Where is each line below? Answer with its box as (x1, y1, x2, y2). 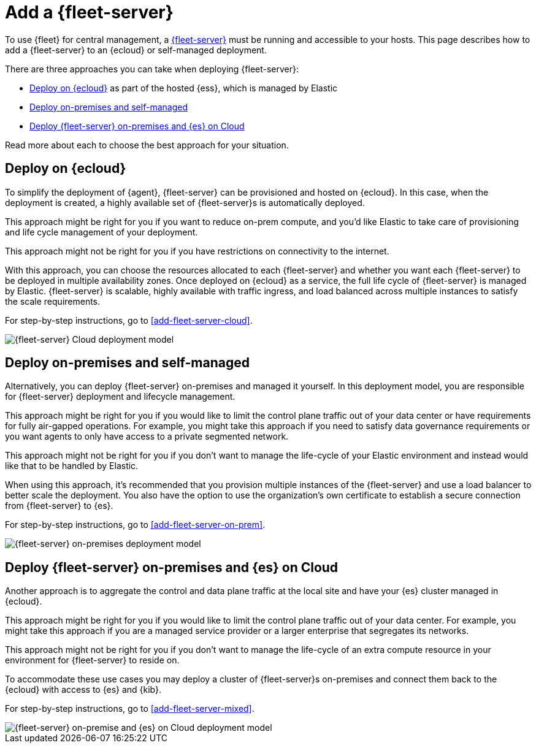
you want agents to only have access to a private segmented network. (5, 431, 289, 442)
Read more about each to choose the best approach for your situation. (5, 139, 289, 150)
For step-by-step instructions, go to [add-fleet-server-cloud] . (5, 315, 253, 326)
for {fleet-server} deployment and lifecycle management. (5, 391, 235, 402)
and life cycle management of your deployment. (5, 226, 198, 237)
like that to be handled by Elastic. (5, 460, 139, 471)
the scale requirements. (5, 296, 101, 307)
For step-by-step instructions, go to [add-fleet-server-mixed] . (5, 703, 255, 714)
